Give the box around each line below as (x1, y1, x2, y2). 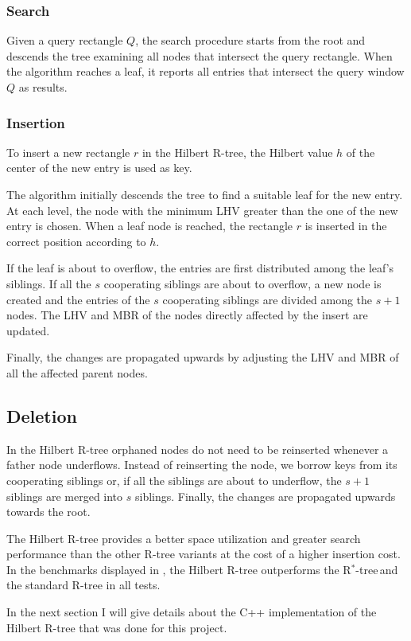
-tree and (355, 561, 398, 577)
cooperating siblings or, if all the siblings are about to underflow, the (6, 471, 342, 488)
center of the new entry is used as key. (6, 159, 192, 176)
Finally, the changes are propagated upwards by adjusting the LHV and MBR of (6, 349, 399, 365)
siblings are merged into (6, 487, 123, 504)
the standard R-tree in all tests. (6, 577, 161, 593)
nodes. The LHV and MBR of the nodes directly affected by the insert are (6, 307, 368, 323)
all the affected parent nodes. (6, 364, 148, 381)
